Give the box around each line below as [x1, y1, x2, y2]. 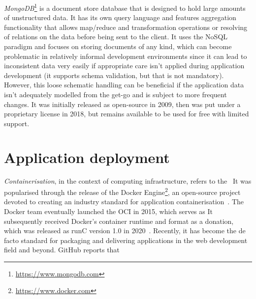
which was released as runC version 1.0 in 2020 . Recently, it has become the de [4, 225, 246, 236]
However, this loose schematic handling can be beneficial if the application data [4, 80, 244, 90]
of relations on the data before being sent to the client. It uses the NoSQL [4, 31, 228, 42]
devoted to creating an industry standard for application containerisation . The [4, 196, 244, 207]
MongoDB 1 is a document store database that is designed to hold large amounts [4, 1, 246, 13]
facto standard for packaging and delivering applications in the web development [4, 235, 248, 245]
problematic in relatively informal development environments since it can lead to [4, 51, 247, 61]
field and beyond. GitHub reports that [4, 245, 120, 255]
